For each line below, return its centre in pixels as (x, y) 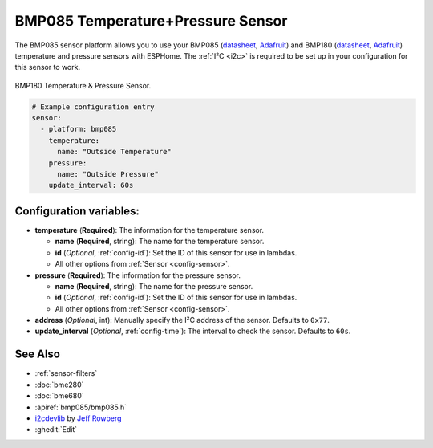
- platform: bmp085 (79, 129)
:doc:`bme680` (59, 396)
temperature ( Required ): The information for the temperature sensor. (150, 230)
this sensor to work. (47, 67)
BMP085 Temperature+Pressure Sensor (151, 21)
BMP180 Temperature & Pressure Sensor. (83, 85)
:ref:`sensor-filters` (66, 373)
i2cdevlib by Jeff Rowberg (78, 418)
